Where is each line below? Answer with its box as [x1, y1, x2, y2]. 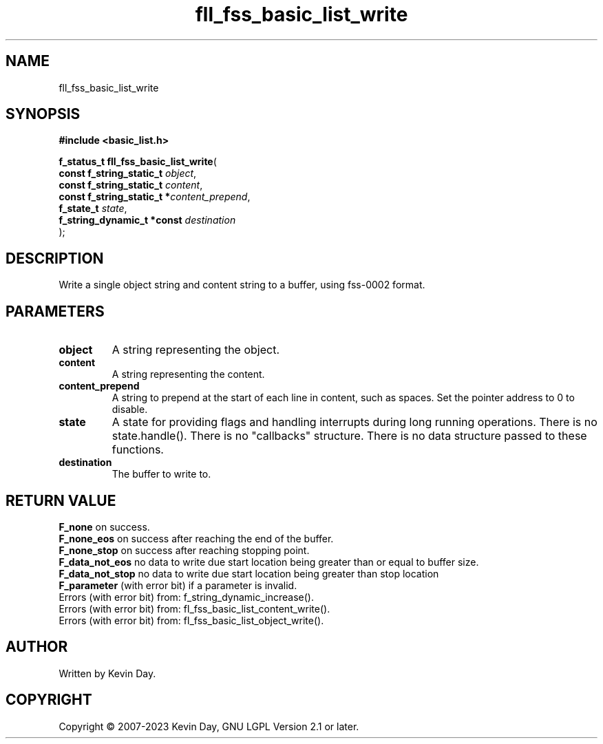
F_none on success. [59, 520, 150, 533]
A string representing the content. [112, 368, 265, 381]
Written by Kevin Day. [59, 667, 156, 679]
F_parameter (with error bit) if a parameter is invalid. [59, 579, 297, 591]
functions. [112, 443, 164, 457]
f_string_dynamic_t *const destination [59, 214, 236, 226]
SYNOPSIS [6, 105, 81, 123]
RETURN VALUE [6, 491, 116, 509]
